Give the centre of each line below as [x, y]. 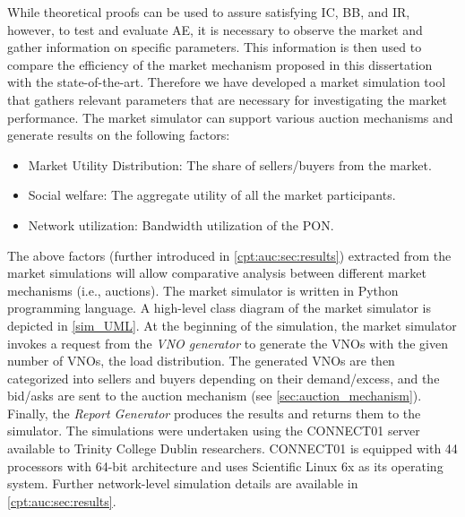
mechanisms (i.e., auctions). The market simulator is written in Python [203, 290]
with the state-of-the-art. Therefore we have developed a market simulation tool [227, 82]
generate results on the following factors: [119, 135]
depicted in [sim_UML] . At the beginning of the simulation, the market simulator [232, 325]
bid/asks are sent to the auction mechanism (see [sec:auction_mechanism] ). [215, 396]
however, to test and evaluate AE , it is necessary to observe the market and [215, 29]
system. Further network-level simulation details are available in [183, 483]
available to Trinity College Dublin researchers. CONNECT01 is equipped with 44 [232, 448]
